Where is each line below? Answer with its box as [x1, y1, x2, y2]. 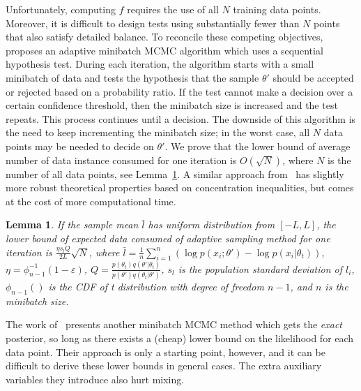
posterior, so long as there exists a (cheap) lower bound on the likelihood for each [6, 330, 354, 345]
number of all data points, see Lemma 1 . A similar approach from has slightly [6, 166, 344, 181]
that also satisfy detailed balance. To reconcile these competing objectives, [6, 29, 323, 44]
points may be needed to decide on [6, 138, 154, 153]
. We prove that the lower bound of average [164, 138, 351, 153]
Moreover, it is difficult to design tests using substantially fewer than [6, 15, 300, 30]
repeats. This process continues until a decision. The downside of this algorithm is [6, 111, 356, 126]
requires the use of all [127, 2, 219, 16]
